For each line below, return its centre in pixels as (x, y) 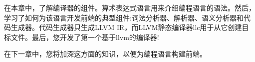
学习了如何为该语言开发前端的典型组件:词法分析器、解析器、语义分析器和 (124, 17)
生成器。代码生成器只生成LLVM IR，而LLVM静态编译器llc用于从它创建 (126, 27)
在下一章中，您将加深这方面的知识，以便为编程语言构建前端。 (105, 54)
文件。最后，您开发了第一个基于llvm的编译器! (85, 37)
